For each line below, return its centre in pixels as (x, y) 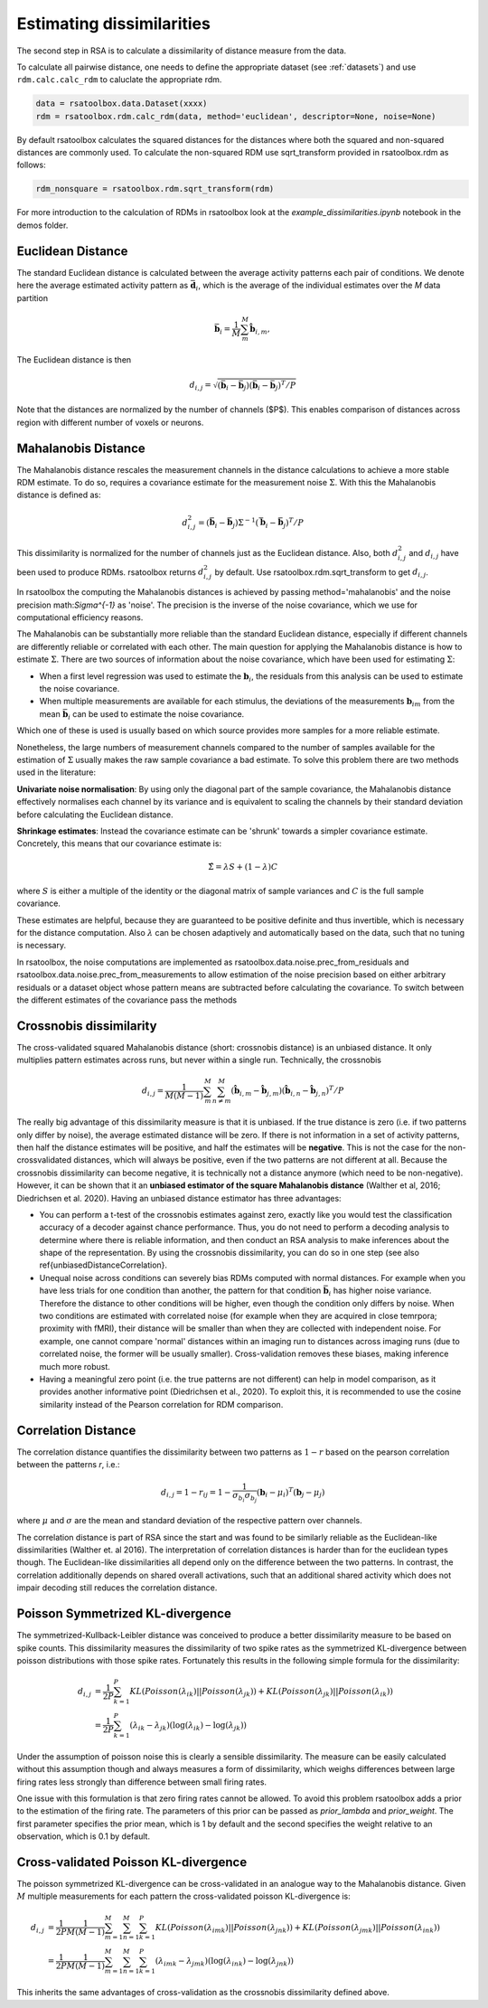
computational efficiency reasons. (80, 617)
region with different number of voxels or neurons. (110, 422)
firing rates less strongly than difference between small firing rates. (141, 1782)
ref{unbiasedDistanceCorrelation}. (103, 1265)
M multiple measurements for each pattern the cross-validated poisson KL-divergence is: (184, 1896)
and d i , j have (434, 554)
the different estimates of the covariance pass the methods (127, 1000)
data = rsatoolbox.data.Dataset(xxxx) (122, 104)
